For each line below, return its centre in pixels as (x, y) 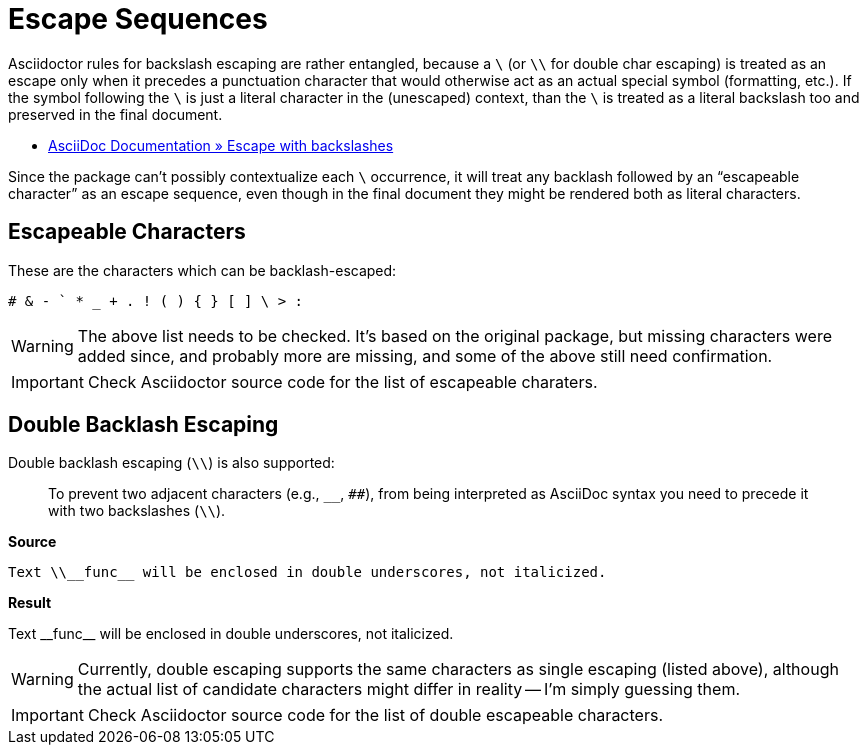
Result (30, 603)
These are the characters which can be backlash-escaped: (202, 270)
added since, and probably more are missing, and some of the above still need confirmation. (425, 355)
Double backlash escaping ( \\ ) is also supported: (171, 463)
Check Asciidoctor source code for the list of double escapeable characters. (375, 715)
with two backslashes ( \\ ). (137, 511)
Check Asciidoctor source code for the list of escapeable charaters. (342, 381)
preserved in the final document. (115, 114)
